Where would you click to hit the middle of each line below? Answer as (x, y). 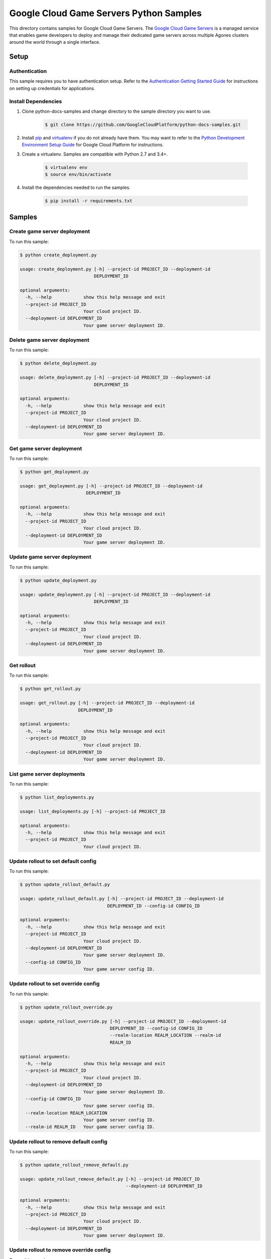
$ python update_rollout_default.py (65, 885)
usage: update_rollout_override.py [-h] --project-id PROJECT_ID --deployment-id (123, 1021)
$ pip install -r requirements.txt (89, 201)
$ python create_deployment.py (58, 255)
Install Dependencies (36, 101)
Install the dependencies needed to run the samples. (76, 188)
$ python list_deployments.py (57, 797)
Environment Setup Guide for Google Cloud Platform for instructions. (93, 145)
